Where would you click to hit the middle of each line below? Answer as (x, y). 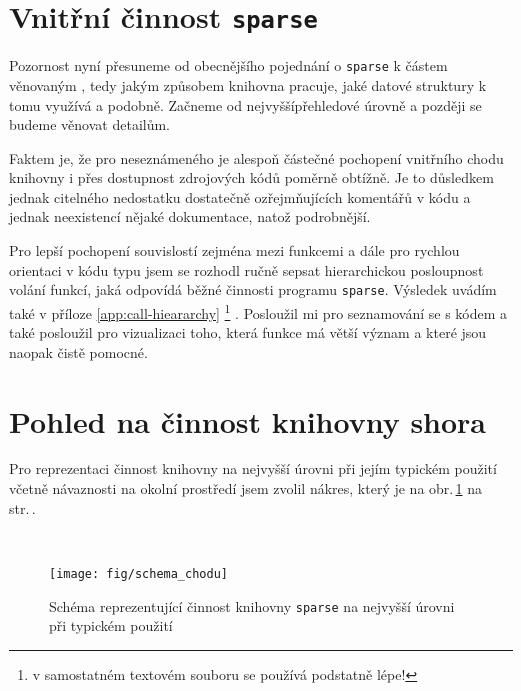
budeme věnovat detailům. (89, 124)
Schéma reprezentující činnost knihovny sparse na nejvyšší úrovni (252, 605)
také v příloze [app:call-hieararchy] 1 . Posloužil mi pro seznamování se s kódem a (258, 311)
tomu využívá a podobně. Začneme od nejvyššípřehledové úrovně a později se (245, 104)
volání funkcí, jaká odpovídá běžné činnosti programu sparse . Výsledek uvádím (253, 289)
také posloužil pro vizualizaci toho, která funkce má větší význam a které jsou (248, 332)
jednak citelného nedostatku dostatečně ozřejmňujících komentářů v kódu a (240, 196)
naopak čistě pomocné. (78, 351)
